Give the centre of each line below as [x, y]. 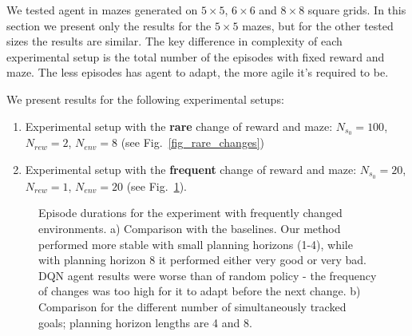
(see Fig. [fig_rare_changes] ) [192, 142]
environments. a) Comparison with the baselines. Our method [190, 229]
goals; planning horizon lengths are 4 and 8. [145, 322]
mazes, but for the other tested [318, 25]
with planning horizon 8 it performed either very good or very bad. [202, 260]
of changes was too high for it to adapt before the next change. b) [200, 291]
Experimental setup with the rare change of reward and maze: [179, 126]
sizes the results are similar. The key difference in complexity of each [174, 41]
